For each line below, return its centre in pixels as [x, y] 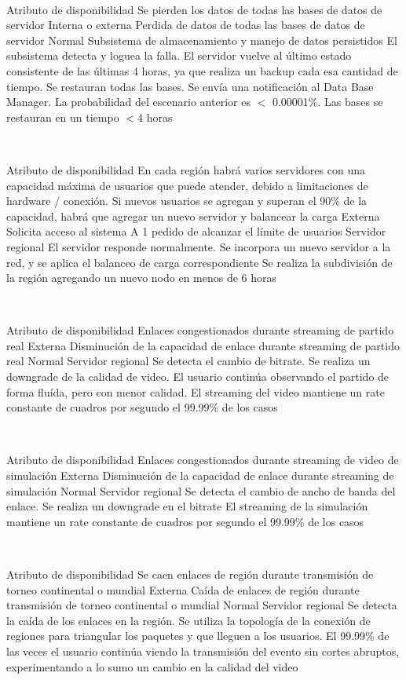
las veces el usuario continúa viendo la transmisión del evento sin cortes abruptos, [203, 651]
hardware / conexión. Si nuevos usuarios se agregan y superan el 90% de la [187, 201]
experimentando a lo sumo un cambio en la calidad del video [152, 666]
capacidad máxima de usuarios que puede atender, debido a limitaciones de [187, 185]
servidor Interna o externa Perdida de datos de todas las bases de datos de [186, 25]
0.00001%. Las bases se [327, 102]
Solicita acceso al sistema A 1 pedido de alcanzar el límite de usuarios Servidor [196, 231]
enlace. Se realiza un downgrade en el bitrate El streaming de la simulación [187, 506]
